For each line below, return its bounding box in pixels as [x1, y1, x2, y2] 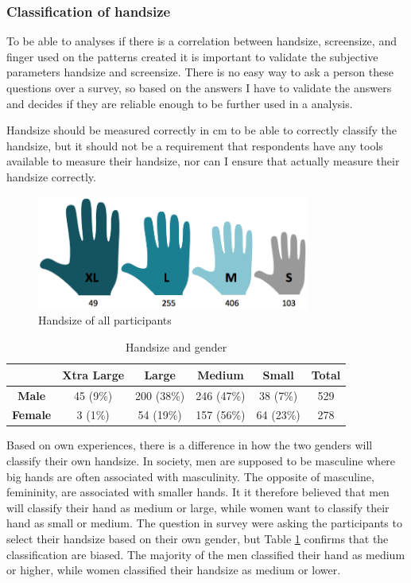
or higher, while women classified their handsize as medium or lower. [6, 562, 341, 578]
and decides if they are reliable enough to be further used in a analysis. [6, 95, 353, 111]
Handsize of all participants [38, 312, 172, 328]
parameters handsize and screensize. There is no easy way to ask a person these [6, 64, 394, 80]
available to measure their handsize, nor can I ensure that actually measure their [6, 153, 400, 169]
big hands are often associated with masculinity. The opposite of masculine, [6, 468, 374, 484]
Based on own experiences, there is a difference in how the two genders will [6, 437, 373, 453]
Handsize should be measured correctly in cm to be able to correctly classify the [6, 122, 397, 138]
